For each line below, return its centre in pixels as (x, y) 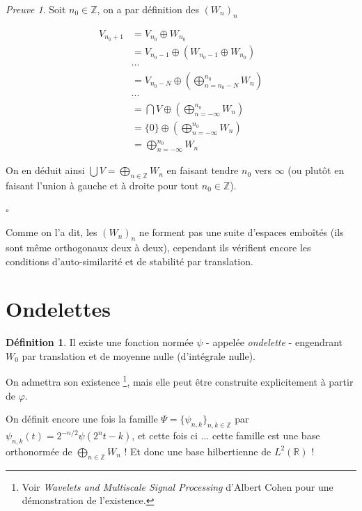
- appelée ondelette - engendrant (275, 342)
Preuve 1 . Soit (36, 9)
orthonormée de (39, 451)
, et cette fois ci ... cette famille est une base (226, 435)
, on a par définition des (148, 9)
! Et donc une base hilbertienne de (198, 451)
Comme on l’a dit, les (52, 232)
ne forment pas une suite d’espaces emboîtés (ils (241, 232)
